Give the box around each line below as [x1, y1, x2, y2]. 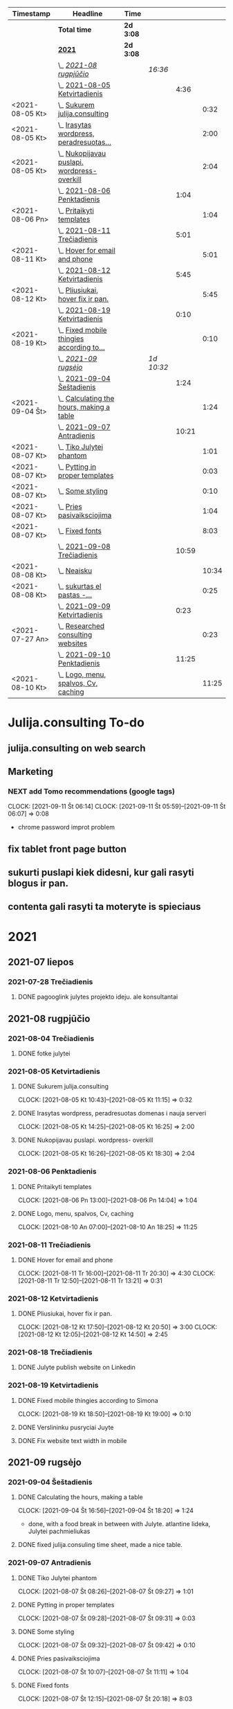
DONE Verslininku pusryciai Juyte [17, 1423, 114, 1431]
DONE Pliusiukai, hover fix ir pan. [17, 1309, 113, 1318]
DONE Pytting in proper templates [17, 1600, 115, 1609]
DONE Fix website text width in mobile [17, 1436, 127, 1444]
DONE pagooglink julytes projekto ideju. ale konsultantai [17, 993, 178, 1001]
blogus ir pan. [8, 877, 68, 889]
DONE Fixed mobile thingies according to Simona [17, 1396, 158, 1404]
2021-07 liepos [8, 956, 75, 968]
